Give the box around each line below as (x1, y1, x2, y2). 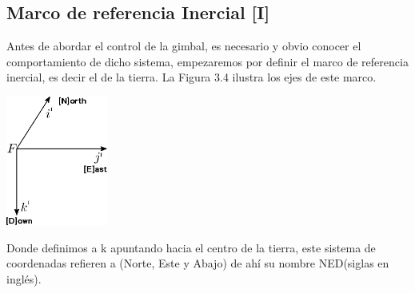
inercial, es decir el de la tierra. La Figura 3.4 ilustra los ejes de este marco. (6, 69, 377, 85)
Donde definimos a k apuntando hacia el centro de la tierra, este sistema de (6, 239, 376, 255)
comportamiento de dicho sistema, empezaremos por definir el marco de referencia (6, 53, 409, 69)
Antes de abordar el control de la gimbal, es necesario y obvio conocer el (6, 38, 361, 54)
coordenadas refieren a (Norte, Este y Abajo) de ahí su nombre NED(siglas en (6, 255, 389, 271)
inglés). (6, 271, 42, 287)
